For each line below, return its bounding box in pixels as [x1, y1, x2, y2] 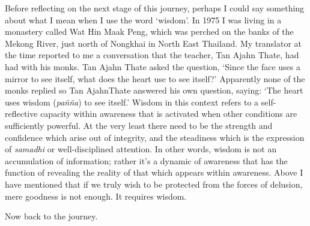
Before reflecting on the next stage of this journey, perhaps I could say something [5, 2, 305, 14]
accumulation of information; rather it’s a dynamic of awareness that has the [5, 154, 288, 167]
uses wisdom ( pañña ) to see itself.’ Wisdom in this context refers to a [5, 95, 259, 108]
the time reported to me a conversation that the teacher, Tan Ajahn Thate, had [5, 49, 299, 61]
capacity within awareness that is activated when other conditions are [40, 107, 297, 120]
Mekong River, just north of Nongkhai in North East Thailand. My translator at [5, 37, 302, 49]
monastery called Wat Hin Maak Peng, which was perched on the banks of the [5, 25, 294, 38]
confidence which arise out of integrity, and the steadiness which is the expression [5, 131, 305, 143]
